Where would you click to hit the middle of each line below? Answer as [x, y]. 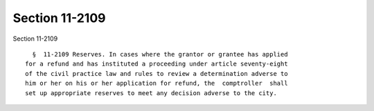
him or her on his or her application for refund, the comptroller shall [157, 83]
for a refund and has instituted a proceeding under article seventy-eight [157, 64]
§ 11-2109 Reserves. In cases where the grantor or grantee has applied [160, 54]
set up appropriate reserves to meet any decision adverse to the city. [151, 93]
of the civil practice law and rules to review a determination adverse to [157, 73]
